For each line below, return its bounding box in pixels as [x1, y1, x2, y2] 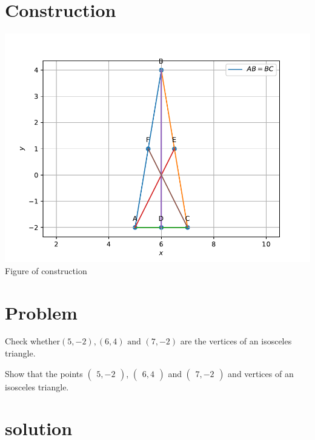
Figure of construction [5, 264, 87, 277]
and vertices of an [228, 367, 294, 379]
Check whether [5, 335, 61, 347]
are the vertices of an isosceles [180, 335, 292, 347]
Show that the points [5, 367, 83, 379]
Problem [5, 300, 78, 324]
